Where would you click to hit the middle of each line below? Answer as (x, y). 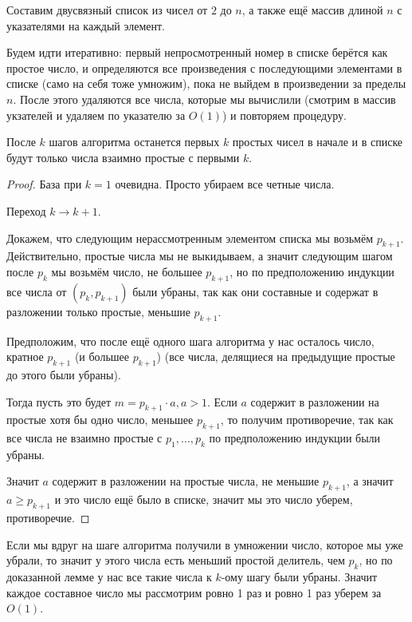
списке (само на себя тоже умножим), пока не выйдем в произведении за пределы (206, 83)
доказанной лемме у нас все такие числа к (109, 577)
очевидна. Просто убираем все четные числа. (225, 184)
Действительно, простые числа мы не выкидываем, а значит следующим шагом (200, 256)
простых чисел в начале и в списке (318, 142)
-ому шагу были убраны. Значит (299, 577)
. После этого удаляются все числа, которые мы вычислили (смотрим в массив (204, 99)
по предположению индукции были (295, 438)
